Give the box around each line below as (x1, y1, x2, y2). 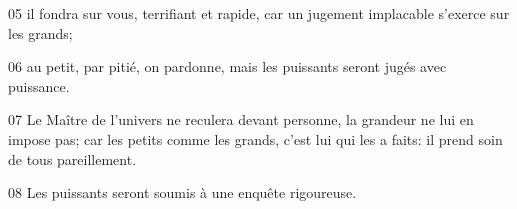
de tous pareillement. (8, 148, 137, 169)
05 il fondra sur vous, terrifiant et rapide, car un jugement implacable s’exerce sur (8, 3, 510, 23)
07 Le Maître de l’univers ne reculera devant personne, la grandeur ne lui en (8, 109, 474, 130)
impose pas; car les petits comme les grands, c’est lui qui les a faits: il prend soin (8, 128, 503, 149)
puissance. (8, 75, 70, 96)
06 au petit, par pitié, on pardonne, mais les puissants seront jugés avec (8, 56, 447, 77)
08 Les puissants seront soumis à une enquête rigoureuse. (8, 182, 357, 203)
